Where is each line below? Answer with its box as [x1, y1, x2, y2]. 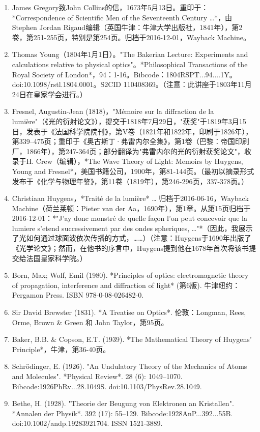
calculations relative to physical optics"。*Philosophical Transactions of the [12, 59, 248, 69]
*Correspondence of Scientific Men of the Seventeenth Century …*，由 [12, 12, 233, 22]
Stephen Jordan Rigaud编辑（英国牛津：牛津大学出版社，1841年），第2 [12, 22, 243, 33]
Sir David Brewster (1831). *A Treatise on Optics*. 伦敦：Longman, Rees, [12, 307, 246, 318]
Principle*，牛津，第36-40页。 [12, 343, 110, 354]
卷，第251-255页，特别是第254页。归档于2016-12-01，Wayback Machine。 [12, 32, 251, 42]
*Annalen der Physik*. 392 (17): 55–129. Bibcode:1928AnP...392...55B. [12, 408, 233, 418]
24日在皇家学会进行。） [12, 89, 87, 99]
